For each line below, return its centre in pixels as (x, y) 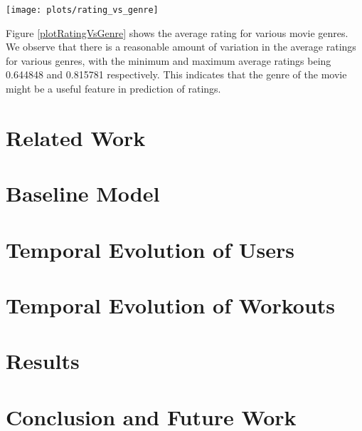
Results (43, 361)
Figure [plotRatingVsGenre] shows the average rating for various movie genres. (177, 32)
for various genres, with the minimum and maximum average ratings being (169, 60)
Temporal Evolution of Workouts (171, 305)
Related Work (76, 137)
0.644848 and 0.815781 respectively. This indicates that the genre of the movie (176, 74)
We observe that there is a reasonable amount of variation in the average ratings (181, 47)
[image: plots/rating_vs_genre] (82, 10)
